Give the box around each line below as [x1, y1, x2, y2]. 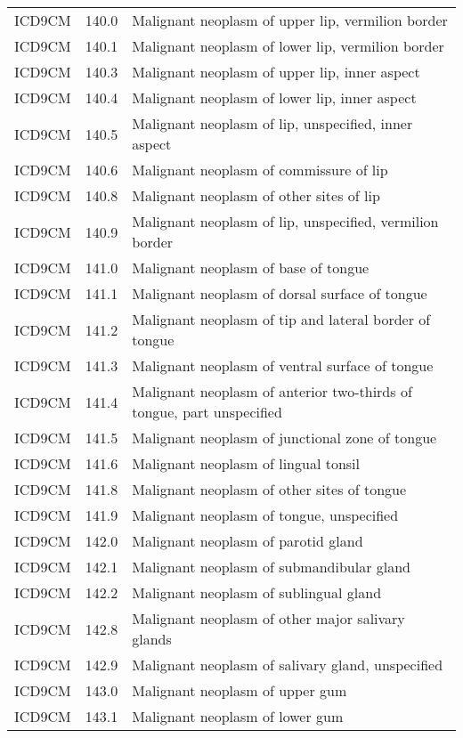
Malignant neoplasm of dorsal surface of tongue [132, 283, 427, 304]
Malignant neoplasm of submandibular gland [132, 556, 410, 577]
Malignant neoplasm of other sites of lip [132, 185, 380, 206]
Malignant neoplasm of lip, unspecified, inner [132, 113, 413, 134]
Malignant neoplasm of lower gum [132, 706, 344, 726]
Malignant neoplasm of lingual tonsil [132, 453, 361, 474]
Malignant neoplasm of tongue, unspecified [132, 505, 399, 525]
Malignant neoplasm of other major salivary [132, 608, 405, 629]
